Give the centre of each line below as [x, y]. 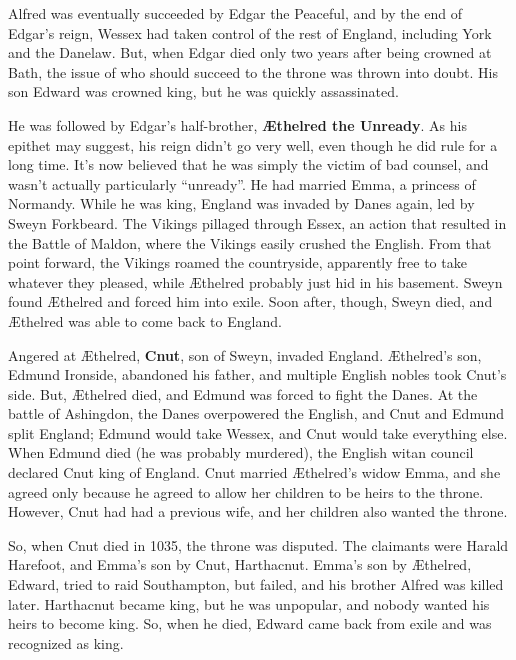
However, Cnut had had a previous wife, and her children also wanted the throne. [258, 511]
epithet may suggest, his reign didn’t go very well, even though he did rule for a [253, 144]
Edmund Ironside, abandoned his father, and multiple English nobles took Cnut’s [257, 374]
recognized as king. [66, 642]
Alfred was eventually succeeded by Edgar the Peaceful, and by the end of [235, 13]
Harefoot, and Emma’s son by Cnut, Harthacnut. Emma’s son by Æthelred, [240, 564]
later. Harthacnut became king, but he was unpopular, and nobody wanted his [249, 603]
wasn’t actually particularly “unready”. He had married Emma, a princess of [242, 183]
